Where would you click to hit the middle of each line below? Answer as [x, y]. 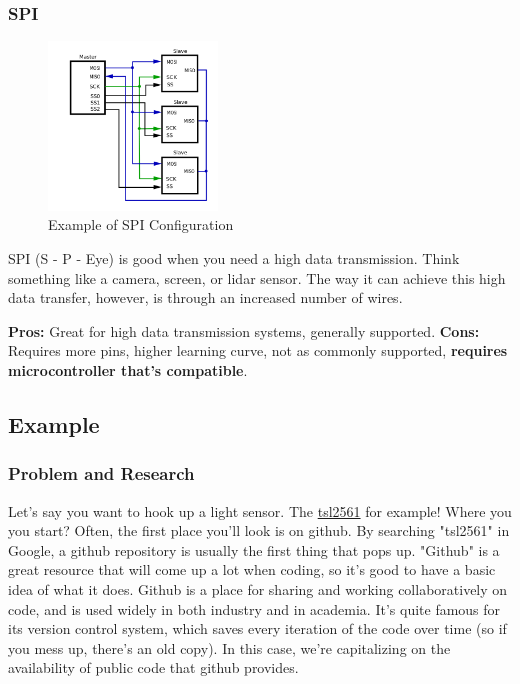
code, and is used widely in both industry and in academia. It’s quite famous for [254, 608]
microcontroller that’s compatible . [128, 369]
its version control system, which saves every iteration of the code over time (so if [257, 628]
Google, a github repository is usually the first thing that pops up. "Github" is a [254, 549]
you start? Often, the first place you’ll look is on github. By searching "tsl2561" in [259, 530]
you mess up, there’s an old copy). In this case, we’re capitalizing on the [229, 647]
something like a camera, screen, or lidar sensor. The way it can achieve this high [257, 277]
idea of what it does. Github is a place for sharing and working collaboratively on [258, 588]
